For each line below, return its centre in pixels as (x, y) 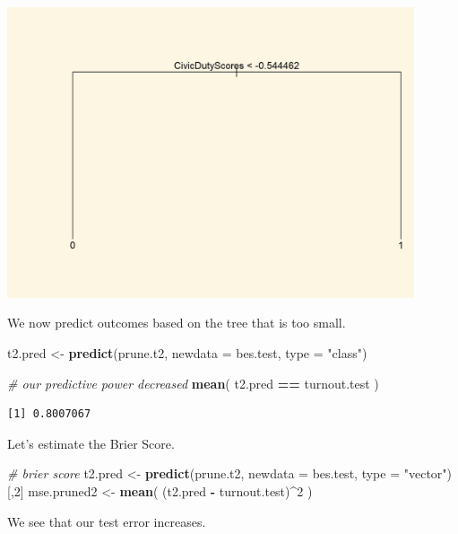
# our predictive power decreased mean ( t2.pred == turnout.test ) (193, 383)
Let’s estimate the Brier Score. (91, 443)
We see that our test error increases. (107, 521)
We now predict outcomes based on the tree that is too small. (177, 323)
